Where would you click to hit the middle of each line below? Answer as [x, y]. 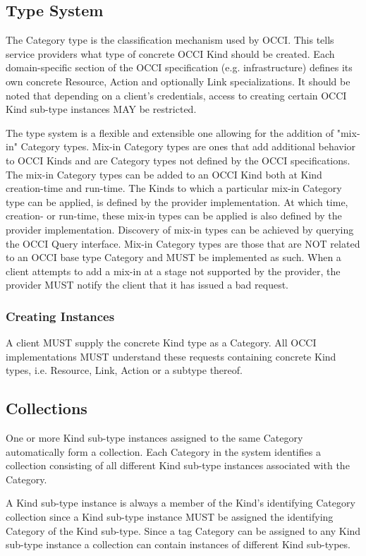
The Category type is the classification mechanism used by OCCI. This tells [170, 40]
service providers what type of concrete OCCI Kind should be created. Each [170, 53]
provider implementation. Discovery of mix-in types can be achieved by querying [180, 229]
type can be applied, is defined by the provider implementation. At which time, [177, 201]
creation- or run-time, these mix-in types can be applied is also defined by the [174, 216]
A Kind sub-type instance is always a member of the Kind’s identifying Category [181, 503]
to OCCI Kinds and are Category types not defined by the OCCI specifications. [178, 160]
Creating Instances [60, 316]
